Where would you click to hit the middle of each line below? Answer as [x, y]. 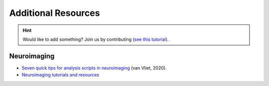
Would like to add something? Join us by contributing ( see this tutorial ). [96, 39]
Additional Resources [55, 13]
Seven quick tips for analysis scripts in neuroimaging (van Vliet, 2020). [94, 68]
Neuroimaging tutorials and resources [61, 75]
